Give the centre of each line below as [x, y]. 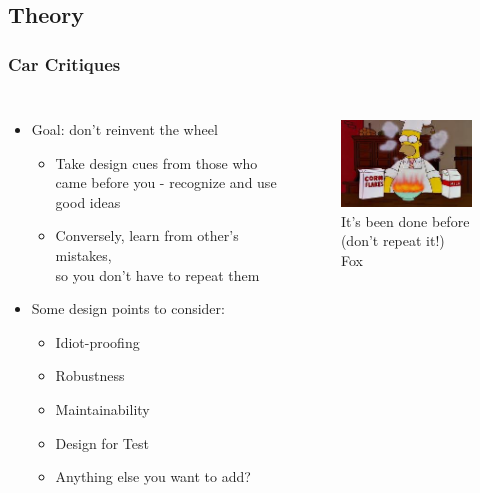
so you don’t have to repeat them [157, 274]
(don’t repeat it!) [392, 240]
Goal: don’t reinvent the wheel [124, 129]
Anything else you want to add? [153, 476]
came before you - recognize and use [166, 182]
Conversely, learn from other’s [147, 235]
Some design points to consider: [128, 308]
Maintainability [102, 408]
